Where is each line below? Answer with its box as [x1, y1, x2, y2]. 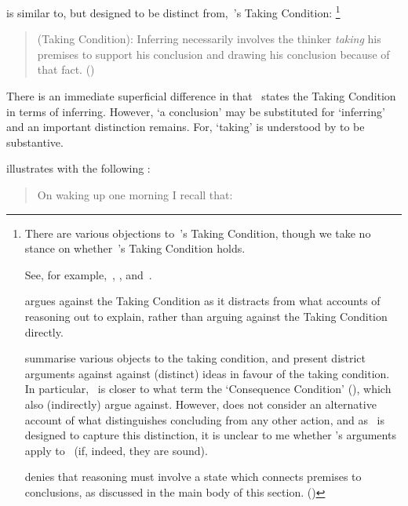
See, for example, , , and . [24, 266, 152, 282]
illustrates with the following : [6, 160, 151, 177]
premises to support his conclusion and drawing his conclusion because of [37, 46, 390, 62]
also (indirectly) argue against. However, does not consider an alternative [24, 395, 377, 412]
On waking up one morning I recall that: [37, 187, 233, 202]
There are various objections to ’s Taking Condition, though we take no [24, 224, 371, 241]
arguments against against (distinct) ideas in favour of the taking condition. [24, 365, 390, 381]
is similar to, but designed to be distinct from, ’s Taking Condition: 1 [6, 2, 341, 20]
